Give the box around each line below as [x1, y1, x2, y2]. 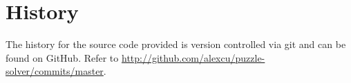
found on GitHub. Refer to [6, 50, 119, 64]
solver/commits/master [6, 64, 104, 78]
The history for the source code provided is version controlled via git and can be [6, 37, 346, 51]
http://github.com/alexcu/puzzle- [121, 50, 265, 64]
